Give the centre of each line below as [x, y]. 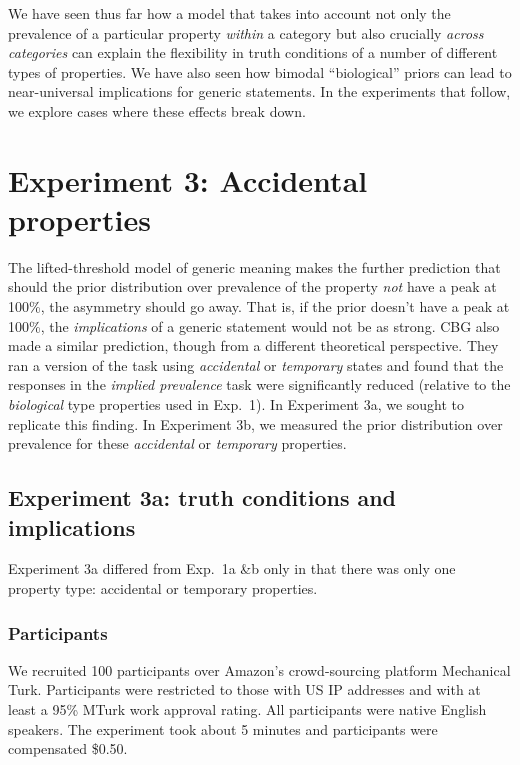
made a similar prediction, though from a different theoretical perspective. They [253, 345]
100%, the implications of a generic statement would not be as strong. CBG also [254, 325]
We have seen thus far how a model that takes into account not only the [229, 13]
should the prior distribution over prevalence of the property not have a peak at [252, 286]
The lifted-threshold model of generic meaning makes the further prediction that [254, 266]
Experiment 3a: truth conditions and [202, 497]
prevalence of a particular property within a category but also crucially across [246, 32]
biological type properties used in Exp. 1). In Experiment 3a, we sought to [236, 404]
